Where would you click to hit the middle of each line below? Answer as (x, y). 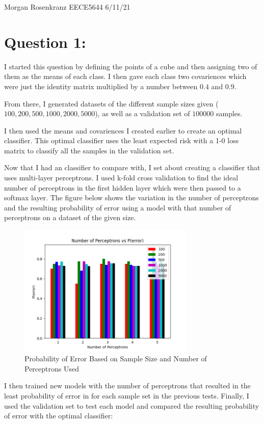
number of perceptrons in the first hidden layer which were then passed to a (123, 187)
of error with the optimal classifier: (59, 416)
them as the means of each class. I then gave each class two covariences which (125, 76)
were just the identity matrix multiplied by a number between (101, 86)
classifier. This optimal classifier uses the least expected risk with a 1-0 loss (122, 140)
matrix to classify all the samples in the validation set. (89, 150)
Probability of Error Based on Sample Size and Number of (116, 359)
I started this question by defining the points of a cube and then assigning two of (131, 66)
